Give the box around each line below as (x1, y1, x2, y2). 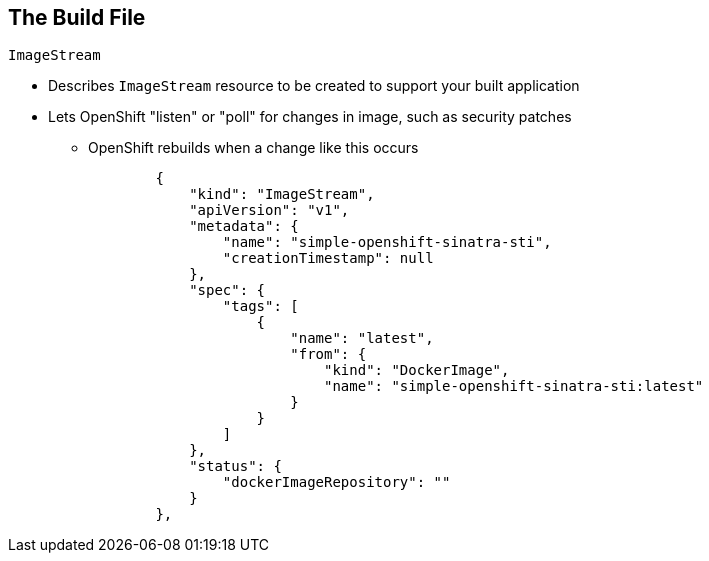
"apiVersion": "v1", (189, 202, 350, 219)
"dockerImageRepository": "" (222, 474, 451, 491)
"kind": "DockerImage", (324, 362, 510, 379)
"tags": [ (222, 298, 299, 315)
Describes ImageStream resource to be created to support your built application (48, 77, 580, 95)
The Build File (8, 5, 146, 30)
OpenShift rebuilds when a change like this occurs (88, 139, 419, 157)
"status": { (189, 458, 282, 475)
